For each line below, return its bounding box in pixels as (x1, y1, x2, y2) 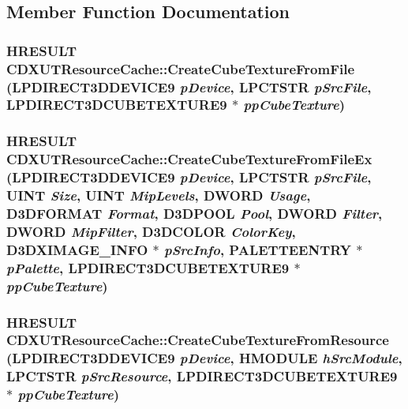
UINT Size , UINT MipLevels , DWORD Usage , (6, 186, 311, 205)
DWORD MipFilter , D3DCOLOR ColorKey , (6, 221, 296, 241)
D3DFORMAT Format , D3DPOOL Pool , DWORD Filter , (6, 204, 383, 223)
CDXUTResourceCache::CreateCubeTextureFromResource (6, 330, 389, 350)
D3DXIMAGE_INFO (6, 239, 148, 259)
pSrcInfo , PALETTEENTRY (164, 239, 352, 259)
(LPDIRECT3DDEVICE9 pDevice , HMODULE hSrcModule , (6, 348, 402, 368)
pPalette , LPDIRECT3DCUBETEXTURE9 (6, 257, 290, 277)
